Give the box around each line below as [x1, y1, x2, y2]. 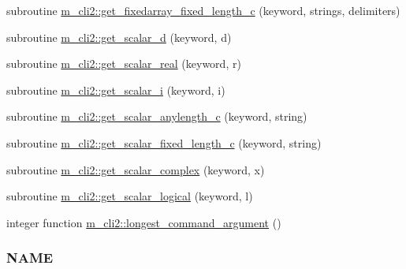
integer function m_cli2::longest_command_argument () [6, 214, 281, 230]
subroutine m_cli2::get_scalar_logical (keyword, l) [6, 188, 253, 204]
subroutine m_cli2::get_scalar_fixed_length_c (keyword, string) [6, 134, 322, 151]
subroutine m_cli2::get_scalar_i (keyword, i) [6, 81, 225, 98]
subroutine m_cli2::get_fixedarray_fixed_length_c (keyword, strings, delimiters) [6, 2, 400, 18]
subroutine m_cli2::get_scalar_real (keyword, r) [6, 55, 241, 72]
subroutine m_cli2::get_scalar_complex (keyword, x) [6, 161, 265, 177]
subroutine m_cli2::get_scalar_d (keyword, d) [6, 28, 232, 45]
